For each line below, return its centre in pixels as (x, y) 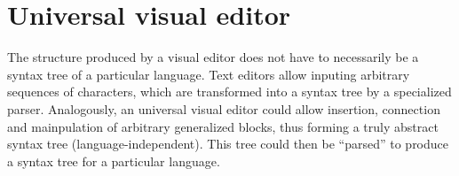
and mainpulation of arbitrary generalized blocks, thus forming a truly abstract (223, 126)
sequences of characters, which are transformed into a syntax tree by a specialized (229, 92)
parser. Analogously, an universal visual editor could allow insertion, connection (224, 108)
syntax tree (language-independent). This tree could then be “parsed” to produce (228, 144)
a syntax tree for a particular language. (114, 161)
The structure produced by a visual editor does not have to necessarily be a (213, 57)
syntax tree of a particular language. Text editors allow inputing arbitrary (209, 74)
